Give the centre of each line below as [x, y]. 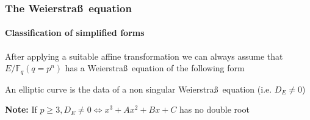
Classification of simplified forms [75, 33]
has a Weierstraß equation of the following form [155, 68]
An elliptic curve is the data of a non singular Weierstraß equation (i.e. [139, 89]
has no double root [214, 109]
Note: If [21, 109]
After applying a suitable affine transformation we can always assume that [144, 56]
